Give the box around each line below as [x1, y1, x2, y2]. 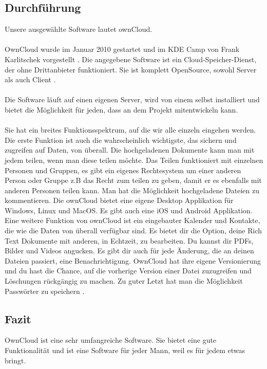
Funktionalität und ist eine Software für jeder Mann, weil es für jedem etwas [5, 345, 245, 356]
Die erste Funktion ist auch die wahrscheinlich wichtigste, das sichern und [5, 134, 237, 145]
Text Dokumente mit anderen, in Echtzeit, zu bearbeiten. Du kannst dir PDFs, [5, 235, 254, 246]
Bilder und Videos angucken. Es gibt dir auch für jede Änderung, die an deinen [5, 245, 254, 256]
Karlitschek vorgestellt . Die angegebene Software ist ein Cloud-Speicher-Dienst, [5, 53, 257, 64]
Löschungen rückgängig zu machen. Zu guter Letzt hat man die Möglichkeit [5, 275, 243, 286]
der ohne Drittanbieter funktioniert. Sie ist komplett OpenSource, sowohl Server [5, 64, 257, 75]
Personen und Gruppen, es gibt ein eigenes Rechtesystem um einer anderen [5, 164, 241, 175]
